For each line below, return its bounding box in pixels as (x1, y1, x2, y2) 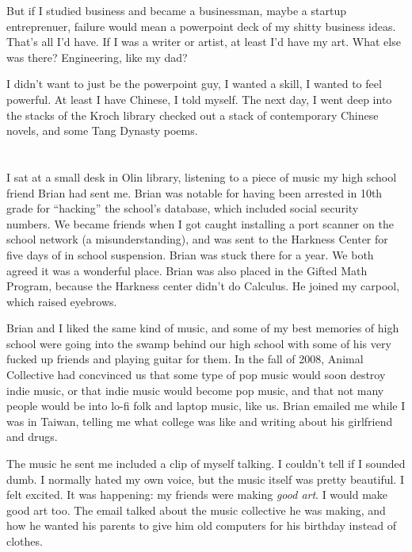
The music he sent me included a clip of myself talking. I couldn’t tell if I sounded (6, 455, 406, 472)
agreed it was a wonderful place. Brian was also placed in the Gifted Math (6, 262, 368, 278)
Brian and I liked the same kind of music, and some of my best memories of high (6, 320, 399, 336)
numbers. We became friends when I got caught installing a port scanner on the (6, 215, 394, 232)
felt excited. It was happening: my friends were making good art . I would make (6, 486, 388, 503)
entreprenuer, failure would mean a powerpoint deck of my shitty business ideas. (6, 17, 396, 34)
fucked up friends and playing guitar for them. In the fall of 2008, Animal (6, 351, 364, 367)
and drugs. (6, 428, 58, 445)
